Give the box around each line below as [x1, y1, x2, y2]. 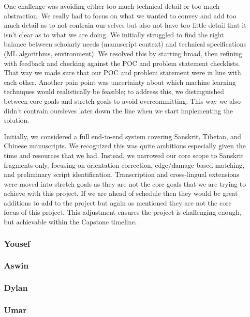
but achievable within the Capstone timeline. [4, 217, 137, 227]
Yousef [4, 237, 30, 249]
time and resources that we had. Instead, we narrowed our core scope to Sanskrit [4, 150, 244, 160]
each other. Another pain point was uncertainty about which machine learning [4, 77, 236, 87]
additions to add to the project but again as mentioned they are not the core [4, 197, 232, 207]
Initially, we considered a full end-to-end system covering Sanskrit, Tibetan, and [4, 131, 241, 141]
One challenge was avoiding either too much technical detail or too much [4, 1, 220, 11]
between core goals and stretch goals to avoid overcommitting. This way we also [4, 95, 241, 106]
